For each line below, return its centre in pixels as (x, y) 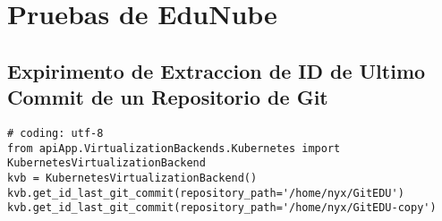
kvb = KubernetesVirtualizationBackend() (132, 178)
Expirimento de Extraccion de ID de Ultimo (217, 70)
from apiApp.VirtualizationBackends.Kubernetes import (174, 148)
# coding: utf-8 (55, 133)
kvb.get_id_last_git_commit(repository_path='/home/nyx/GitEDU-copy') (222, 208)
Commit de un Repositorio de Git (168, 97)
